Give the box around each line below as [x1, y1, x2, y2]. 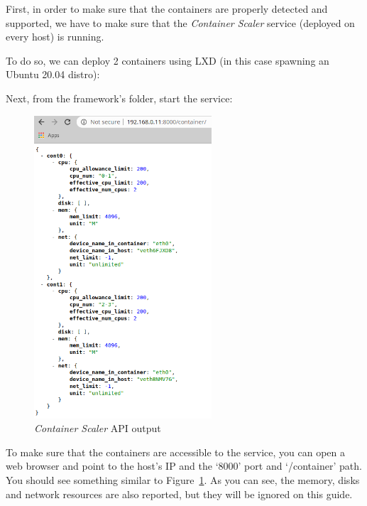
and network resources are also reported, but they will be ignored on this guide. [6, 486, 353, 501]
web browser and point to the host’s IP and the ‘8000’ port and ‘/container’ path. [6, 458, 362, 473]
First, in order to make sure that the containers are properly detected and [6, 1, 328, 16]
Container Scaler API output [34, 421, 161, 436]
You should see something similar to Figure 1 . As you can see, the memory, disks [6, 473, 360, 488]
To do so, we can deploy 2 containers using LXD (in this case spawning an [6, 53, 329, 68]
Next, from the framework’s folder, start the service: [6, 90, 233, 105]
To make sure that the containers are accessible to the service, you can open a [6, 444, 346, 459]
